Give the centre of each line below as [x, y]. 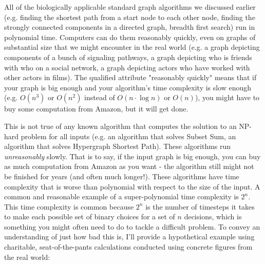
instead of [100, 97]
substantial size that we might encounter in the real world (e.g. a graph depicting [132, 47]
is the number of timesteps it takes [200, 206]
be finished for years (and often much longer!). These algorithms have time [122, 176]
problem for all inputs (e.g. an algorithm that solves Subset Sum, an [128, 136]
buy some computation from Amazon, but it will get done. [96, 109]
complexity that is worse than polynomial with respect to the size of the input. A [132, 186]
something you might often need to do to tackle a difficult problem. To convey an [132, 226]
